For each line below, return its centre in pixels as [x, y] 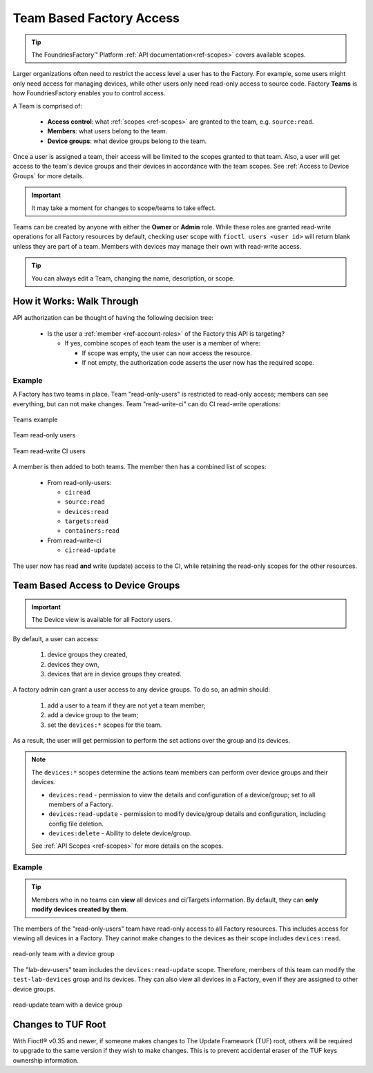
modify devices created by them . [80, 909]
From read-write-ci [74, 540]
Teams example [35, 419]
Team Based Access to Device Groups [96, 586]
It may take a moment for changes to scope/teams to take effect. [124, 208]
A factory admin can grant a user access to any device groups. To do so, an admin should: [142, 690]
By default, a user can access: [56, 638]
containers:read [92, 531]
